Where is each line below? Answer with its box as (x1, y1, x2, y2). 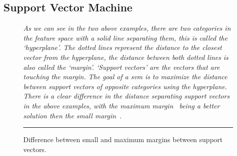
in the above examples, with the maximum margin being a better (23, 100, 220, 110)
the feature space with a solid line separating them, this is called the (23, 32, 228, 43)
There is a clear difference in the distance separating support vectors (23, 91, 230, 101)
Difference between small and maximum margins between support (23, 134, 223, 145)
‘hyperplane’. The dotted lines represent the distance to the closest (23, 42, 222, 52)
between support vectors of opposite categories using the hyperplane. (23, 81, 227, 91)
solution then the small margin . (23, 110, 122, 120)
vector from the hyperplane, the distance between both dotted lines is (23, 52, 229, 62)
